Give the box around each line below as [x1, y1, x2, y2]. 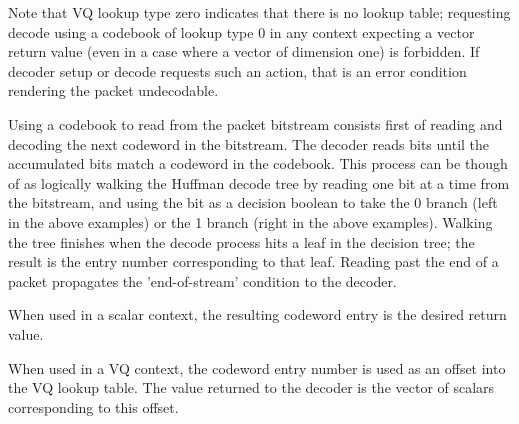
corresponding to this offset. [8, 396, 179, 417]
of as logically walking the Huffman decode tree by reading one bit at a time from [8, 172, 510, 193]
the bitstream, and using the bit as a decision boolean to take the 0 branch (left [8, 192, 498, 213]
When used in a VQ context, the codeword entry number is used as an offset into [8, 357, 506, 378]
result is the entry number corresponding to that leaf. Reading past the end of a [8, 251, 499, 272]
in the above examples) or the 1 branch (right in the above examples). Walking [8, 211, 493, 232]
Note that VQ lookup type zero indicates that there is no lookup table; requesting [8, 2, 511, 22]
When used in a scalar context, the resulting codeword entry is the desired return [8, 304, 507, 325]
